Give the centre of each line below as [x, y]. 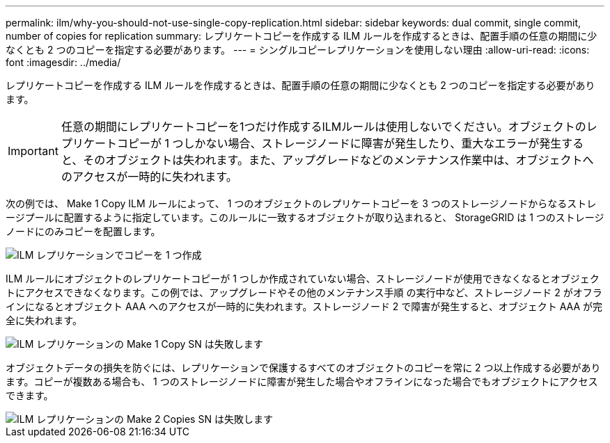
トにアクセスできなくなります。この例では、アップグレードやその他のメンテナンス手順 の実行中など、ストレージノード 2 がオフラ [304, 292]
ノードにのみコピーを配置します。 [83, 231]
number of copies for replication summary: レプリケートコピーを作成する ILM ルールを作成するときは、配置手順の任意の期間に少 [302, 36]
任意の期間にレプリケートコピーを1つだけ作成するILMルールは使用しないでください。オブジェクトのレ [329, 127]
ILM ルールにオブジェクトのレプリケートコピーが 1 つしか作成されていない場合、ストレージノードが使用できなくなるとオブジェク [303, 279]
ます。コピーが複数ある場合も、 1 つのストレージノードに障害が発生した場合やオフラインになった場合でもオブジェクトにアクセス [302, 381]
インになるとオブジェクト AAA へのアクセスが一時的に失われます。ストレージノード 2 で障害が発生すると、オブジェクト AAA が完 [304, 306]
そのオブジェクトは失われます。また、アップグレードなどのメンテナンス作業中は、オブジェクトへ [338, 160]
